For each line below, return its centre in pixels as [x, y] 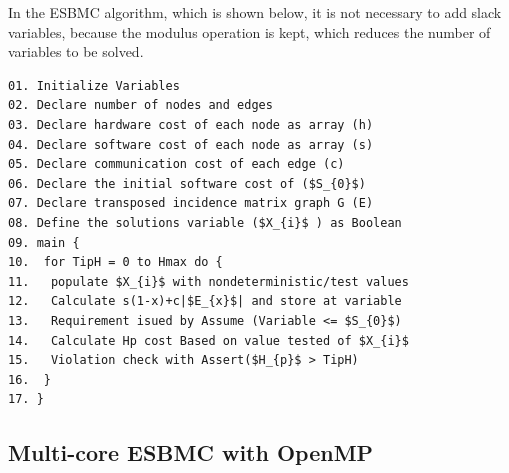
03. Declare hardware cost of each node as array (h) [191, 124]
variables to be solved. [76, 51]
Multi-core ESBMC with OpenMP [191, 452]
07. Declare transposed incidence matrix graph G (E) [191, 203]
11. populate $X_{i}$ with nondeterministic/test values [208, 281]
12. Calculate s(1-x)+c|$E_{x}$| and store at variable [205, 301]
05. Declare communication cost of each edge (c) [176, 164]
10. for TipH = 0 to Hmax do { [115, 262]
